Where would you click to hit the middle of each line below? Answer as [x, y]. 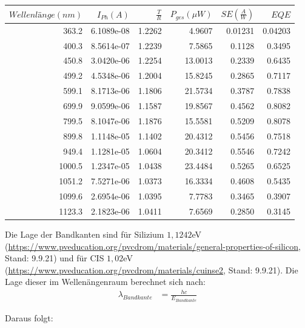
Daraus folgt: [29, 317]
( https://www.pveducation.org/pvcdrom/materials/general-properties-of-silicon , [153, 246]
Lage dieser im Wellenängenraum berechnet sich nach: [106, 282]
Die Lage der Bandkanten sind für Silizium [85, 234]
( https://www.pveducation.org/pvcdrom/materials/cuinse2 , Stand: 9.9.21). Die [152, 269]
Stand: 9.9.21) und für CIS [55, 258]
